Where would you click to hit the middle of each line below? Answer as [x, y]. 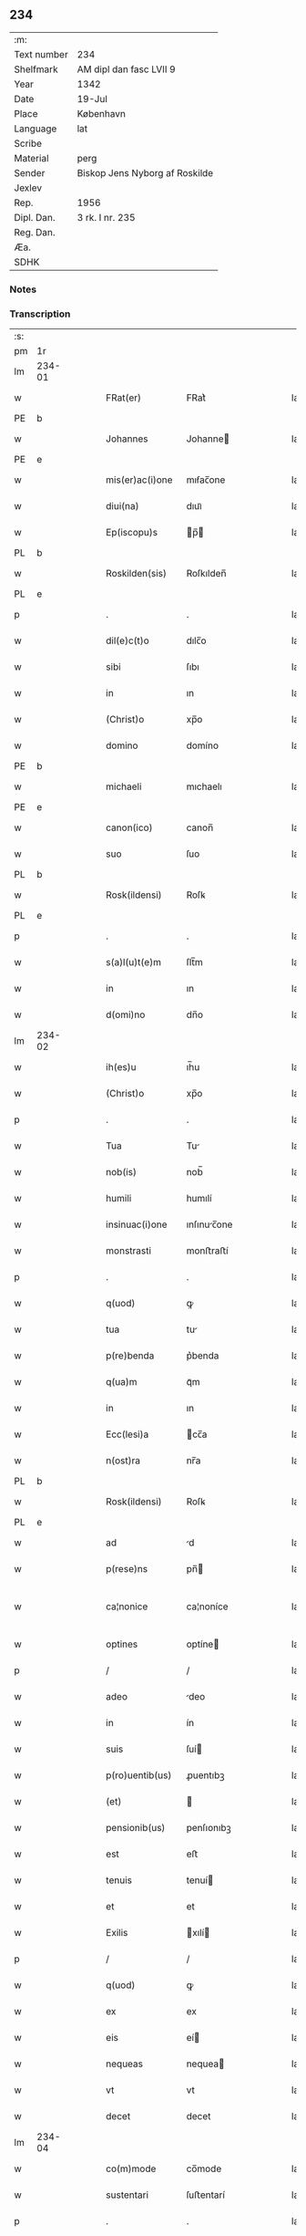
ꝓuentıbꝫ [205, 1775]
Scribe [28, 143]
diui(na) [122, 506]
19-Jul [92, 99]
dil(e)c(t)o [128, 640]
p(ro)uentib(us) [139, 1775]
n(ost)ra [123, 1461]
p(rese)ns [127, 1569]
